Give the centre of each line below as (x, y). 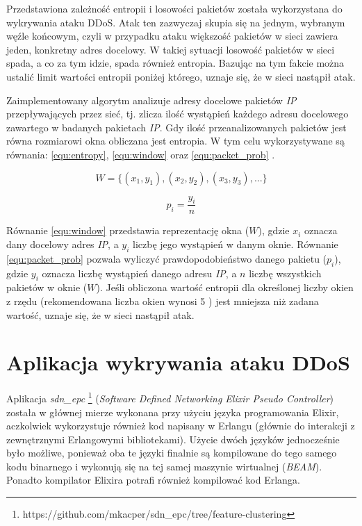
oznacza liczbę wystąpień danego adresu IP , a (139, 273)
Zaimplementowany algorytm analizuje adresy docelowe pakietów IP (151, 100)
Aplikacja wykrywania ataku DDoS (178, 362)
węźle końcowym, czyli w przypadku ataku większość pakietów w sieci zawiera (172, 36)
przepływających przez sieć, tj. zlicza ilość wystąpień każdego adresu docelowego (178, 114)
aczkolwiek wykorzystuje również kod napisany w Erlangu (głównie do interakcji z (181, 426)
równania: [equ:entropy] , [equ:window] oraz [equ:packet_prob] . (141, 154)
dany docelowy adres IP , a (63, 244)
